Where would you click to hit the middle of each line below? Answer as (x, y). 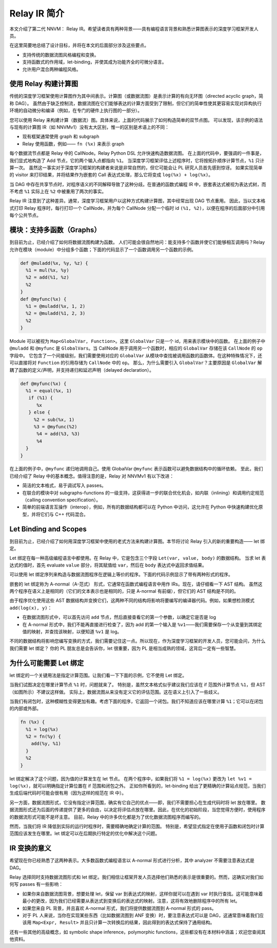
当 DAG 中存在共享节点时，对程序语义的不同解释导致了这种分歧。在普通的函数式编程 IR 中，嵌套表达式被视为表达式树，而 (138, 184)
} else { (39, 412)
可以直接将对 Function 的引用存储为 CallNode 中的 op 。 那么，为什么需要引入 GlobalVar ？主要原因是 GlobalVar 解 (136, 363)
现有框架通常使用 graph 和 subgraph (61, 137)
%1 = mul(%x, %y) (47, 270)
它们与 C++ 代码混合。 (64, 514)
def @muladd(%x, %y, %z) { (54, 263)
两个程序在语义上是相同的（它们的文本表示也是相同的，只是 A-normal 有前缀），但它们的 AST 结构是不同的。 (124, 591)
